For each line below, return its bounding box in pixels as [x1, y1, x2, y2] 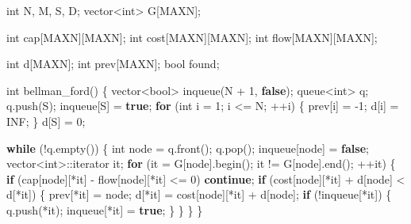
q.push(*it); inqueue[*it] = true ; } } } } [6, 201, 203, 218]
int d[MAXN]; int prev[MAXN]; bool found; [6, 55, 220, 72]
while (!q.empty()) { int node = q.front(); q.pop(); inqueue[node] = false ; [6, 139, 369, 156]
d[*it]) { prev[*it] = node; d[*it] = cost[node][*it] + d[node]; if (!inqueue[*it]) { [6, 186, 392, 203]
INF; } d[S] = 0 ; [6, 112, 86, 129]
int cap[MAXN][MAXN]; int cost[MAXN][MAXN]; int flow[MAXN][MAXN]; [6, 28, 378, 45]
